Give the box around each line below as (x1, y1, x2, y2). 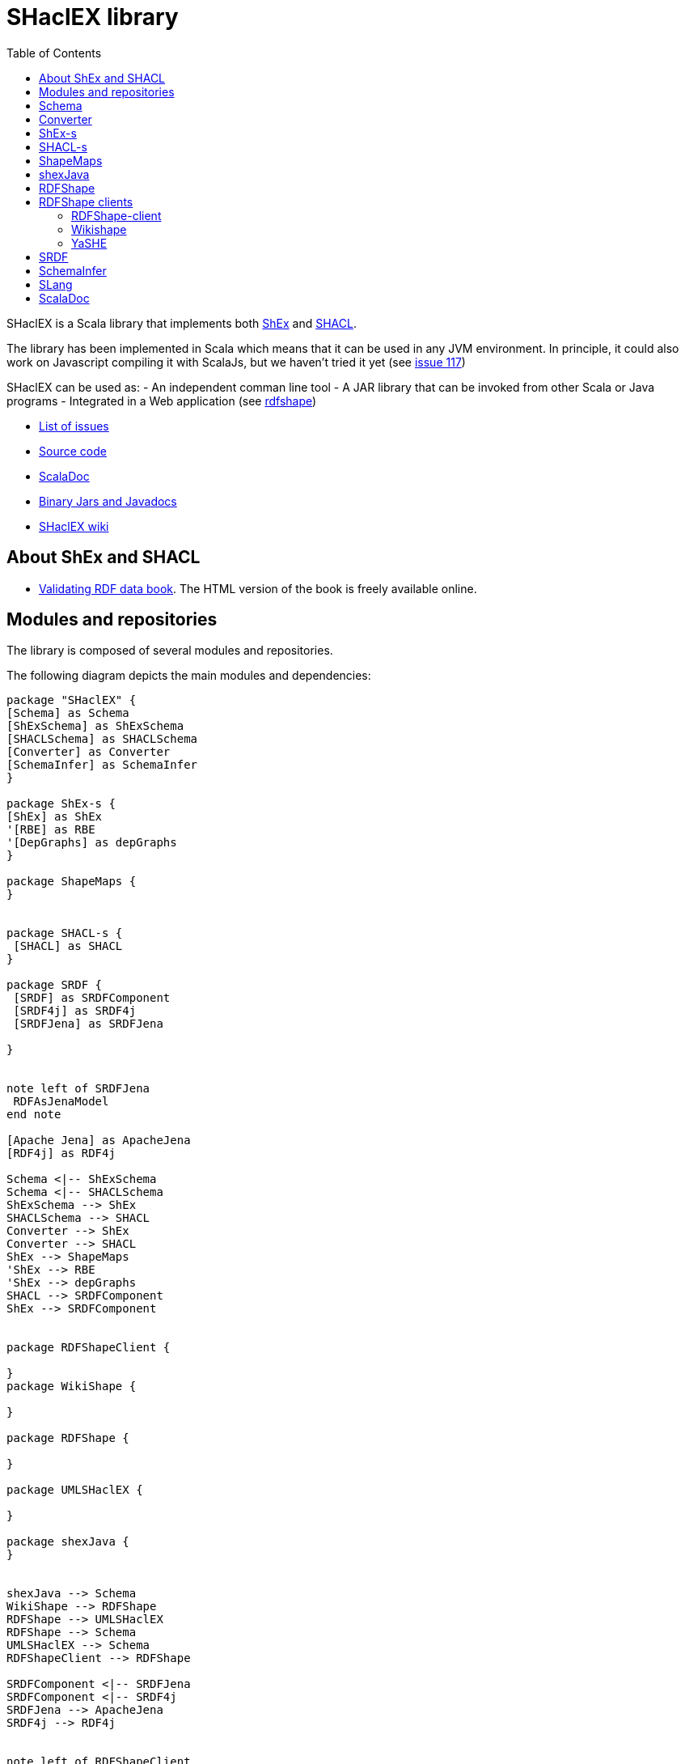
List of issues (39, 418, 109, 433)
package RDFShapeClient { (6, 1341, 171, 1355)
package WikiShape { (6, 1380, 137, 1393)
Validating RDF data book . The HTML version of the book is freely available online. (39, 581, 477, 596)
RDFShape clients (39, 194, 133, 209)
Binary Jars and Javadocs (39, 494, 177, 508)
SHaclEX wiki (39, 519, 109, 533)
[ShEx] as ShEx (6, 810, 103, 824)
